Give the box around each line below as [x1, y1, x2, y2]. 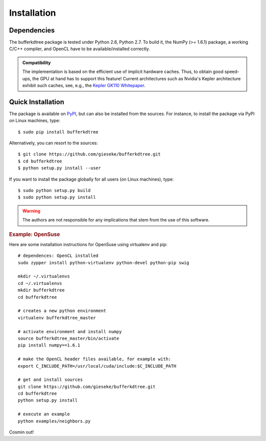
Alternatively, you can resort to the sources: [9, 140, 98, 146]
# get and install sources [18, 377, 83, 382]
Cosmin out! [9, 429, 34, 435]
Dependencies [9, 26, 55, 34]
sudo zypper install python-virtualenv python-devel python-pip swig [18, 260, 190, 265]
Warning [22, 208, 40, 214]
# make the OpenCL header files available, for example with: [18, 356, 171, 362]
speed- [224, 69, 239, 75]
